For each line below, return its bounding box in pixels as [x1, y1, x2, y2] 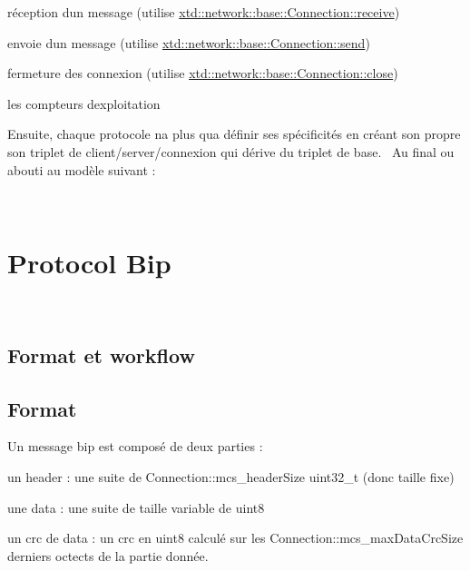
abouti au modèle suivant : [7, 160, 156, 179]
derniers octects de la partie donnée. [7, 546, 209, 565]
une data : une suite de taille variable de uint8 [7, 497, 265, 517]
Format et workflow [7, 340, 195, 369]
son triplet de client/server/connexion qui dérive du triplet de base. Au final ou [7, 142, 455, 161]
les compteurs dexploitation [7, 94, 161, 113]
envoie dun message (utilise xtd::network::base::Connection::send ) [7, 33, 370, 52]
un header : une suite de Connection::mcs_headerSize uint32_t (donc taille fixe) [7, 468, 455, 487]
